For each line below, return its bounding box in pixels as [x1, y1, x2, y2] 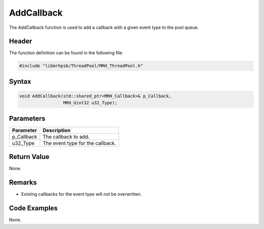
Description [42, 127, 71, 134]
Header [9, 37, 32, 46]
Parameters [9, 114, 45, 122]
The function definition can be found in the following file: [9, 50, 123, 56]
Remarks [9, 179, 37, 187]
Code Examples [9, 204, 58, 212]
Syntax [9, 77, 31, 86]
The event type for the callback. [42, 139, 116, 146]
